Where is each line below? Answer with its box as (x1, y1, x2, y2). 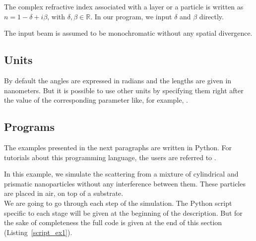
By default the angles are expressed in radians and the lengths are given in (4, 75, 232, 85)
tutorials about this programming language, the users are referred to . (4, 152, 216, 162)
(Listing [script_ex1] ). (4, 227, 72, 237)
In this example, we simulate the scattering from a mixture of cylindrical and (4, 169, 239, 179)
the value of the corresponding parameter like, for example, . (4, 95, 188, 105)
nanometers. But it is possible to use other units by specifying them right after (4, 85, 244, 95)
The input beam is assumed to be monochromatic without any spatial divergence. (4, 28, 253, 38)
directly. (199, 11, 224, 21)
